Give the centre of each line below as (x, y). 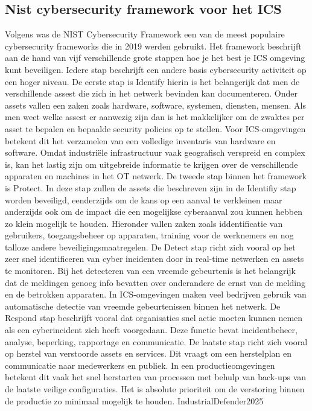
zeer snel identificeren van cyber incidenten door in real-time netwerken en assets (154, 259)
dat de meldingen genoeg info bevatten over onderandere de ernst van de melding (155, 282)
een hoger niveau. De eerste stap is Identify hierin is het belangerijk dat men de (152, 81)
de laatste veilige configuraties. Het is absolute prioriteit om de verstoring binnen (155, 389)
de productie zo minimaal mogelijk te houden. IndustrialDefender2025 (134, 400)
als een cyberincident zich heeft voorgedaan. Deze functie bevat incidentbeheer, (151, 330)
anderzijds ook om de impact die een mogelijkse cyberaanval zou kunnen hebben (154, 212)
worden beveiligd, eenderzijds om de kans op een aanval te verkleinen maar (144, 199)
